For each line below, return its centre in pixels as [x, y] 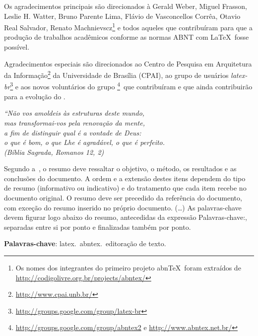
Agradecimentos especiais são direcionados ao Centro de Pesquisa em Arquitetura [128, 63]
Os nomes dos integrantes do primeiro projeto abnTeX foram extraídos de [128, 268]
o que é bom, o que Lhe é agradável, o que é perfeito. [85, 142]
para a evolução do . [35, 96]
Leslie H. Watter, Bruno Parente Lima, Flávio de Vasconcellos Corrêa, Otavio [122, 16]
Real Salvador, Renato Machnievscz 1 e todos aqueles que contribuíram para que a [128, 27]
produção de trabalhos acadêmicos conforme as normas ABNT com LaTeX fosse [127, 37]
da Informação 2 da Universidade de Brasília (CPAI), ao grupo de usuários [116, 74]
